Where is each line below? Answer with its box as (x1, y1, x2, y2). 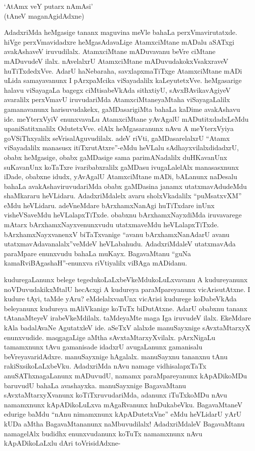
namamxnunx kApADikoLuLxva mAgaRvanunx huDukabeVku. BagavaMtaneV (4, 399, 243, 409)
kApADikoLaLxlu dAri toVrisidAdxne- (4, 438, 121, 448)
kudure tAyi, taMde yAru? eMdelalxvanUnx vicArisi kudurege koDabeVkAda (4, 293, 237, 304)
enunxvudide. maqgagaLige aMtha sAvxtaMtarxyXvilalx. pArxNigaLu (4, 332, 216, 342)
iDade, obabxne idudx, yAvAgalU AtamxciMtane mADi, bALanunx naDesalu (4, 171, 237, 182)
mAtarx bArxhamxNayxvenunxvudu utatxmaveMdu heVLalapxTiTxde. (4, 219, 219, 230)
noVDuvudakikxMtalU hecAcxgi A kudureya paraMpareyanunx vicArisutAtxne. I (4, 284, 251, 294)
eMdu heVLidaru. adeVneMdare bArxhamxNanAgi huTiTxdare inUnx (4, 200, 215, 210)
